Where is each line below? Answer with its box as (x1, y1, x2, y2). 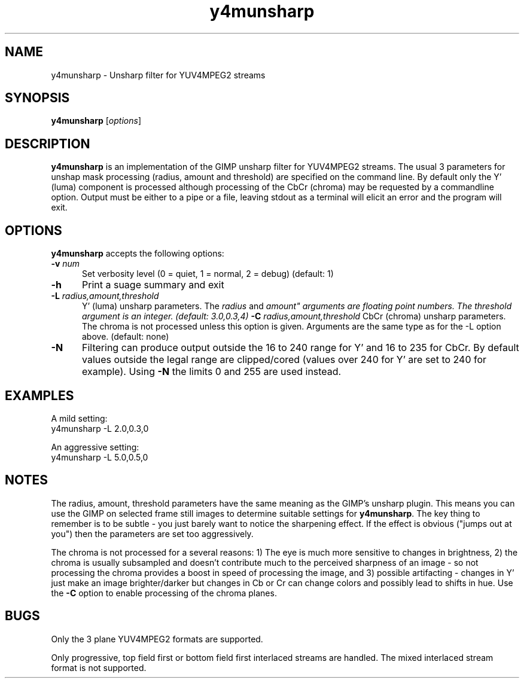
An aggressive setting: (51, 441, 139, 452)
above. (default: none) (82, 331, 169, 342)
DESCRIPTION (5, 136, 90, 151)
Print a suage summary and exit (81, 279, 224, 291)
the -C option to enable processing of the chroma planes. (51, 587, 277, 598)
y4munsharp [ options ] (51, 115, 142, 126)
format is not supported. (51, 662, 147, 673)
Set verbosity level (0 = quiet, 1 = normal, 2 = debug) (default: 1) (82, 269, 334, 279)
